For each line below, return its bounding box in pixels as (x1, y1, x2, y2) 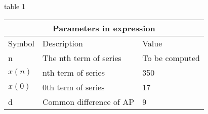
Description (43, 37, 83, 49)
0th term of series (43, 81, 105, 93)
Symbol (8, 37, 35, 49)
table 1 (4, 1, 25, 11)
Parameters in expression (53, 22, 155, 34)
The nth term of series (43, 51, 121, 64)
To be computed (142, 51, 200, 64)
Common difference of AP (43, 95, 135, 107)
